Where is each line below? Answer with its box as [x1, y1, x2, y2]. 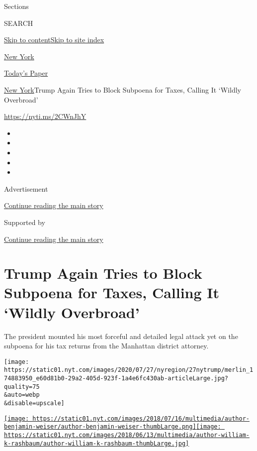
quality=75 [4, 383, 40, 390]
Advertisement [4, 183, 48, 194]
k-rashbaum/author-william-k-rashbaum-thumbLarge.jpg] [4, 440, 189, 447]
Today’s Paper [4, 68, 48, 78]
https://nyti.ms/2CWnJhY [4, 111, 86, 121]
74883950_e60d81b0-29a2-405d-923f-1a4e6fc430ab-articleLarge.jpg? [4, 375, 229, 382]
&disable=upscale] [4, 400, 65, 407]
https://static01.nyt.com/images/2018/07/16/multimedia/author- [32, 415, 250, 422]
